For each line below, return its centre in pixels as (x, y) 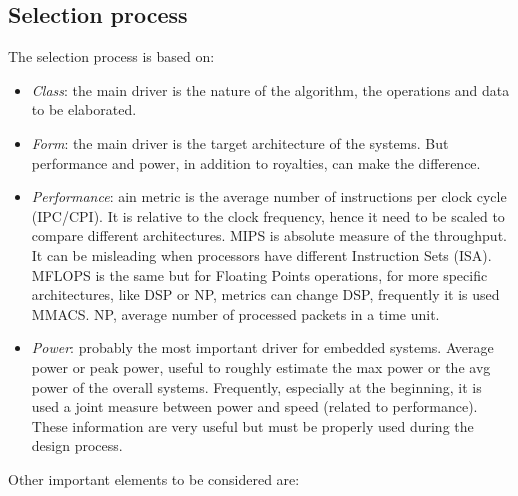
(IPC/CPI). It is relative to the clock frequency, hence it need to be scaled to (268, 215)
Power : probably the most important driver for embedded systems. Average (262, 347)
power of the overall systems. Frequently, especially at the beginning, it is (256, 386)
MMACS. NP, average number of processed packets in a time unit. (235, 313)
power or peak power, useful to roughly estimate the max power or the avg (261, 366)
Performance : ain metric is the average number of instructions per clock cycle (269, 196)
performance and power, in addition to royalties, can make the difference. (256, 162)
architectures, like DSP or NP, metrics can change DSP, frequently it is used (265, 294)
